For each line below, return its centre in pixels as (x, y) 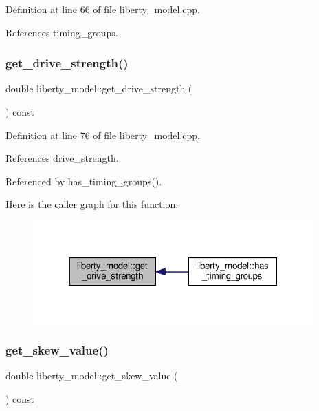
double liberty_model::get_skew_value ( (92, 376)
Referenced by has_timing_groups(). (84, 181)
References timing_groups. (62, 32)
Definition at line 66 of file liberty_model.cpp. (103, 9)
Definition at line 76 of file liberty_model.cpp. (103, 135)
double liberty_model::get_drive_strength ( (99, 88)
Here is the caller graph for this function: (92, 204)
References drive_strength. (62, 158)
